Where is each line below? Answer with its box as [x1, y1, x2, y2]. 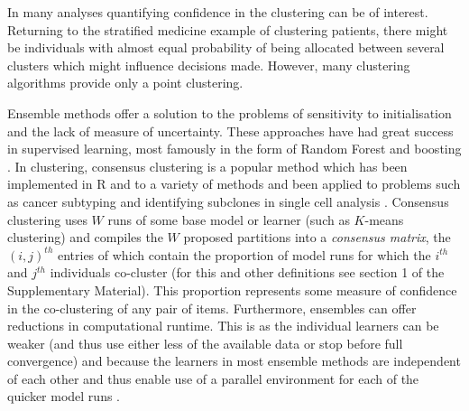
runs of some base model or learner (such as [107, 210, 350, 229]
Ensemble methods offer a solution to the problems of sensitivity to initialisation [7, 103, 452, 122]
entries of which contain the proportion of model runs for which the [57, 245, 431, 264]
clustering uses [7, 210, 87, 229]
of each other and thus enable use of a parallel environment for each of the [7, 369, 419, 388]
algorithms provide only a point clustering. [7, 73, 244, 92]
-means [364, 210, 404, 229]
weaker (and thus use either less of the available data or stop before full [7, 333, 403, 352]
